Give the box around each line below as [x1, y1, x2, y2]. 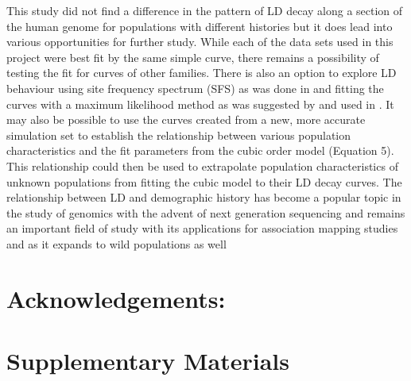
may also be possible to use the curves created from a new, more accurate [6, 111, 366, 128]
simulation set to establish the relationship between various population [6, 126, 351, 143]
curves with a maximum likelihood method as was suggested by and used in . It [6, 95, 394, 112]
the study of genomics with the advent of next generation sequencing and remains [6, 204, 405, 221]
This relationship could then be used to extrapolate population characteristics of [6, 157, 398, 174]
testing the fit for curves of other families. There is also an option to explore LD [6, 64, 397, 81]
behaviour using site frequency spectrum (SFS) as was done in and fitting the [6, 79, 384, 96]
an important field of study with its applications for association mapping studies [6, 220, 398, 237]
